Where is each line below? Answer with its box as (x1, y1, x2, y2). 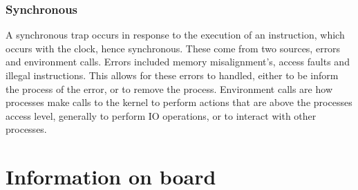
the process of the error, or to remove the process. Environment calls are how (6, 81, 332, 96)
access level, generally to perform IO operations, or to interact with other (6, 108, 317, 123)
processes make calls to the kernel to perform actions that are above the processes (6, 95, 352, 109)
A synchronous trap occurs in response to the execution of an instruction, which (6, 28, 345, 42)
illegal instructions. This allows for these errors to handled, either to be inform (6, 68, 339, 82)
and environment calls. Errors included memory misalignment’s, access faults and (6, 54, 350, 69)
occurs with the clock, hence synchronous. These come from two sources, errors (6, 41, 341, 55)
